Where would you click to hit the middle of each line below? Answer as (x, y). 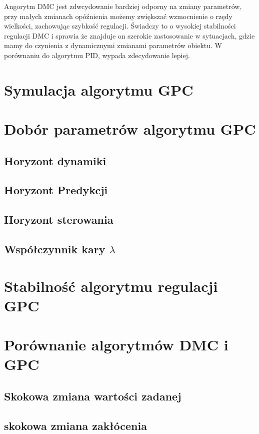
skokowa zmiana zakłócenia (75, 425)
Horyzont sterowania (59, 220)
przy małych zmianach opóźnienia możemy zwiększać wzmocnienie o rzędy (118, 16)
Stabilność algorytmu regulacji (111, 286)
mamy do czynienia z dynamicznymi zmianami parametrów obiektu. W (113, 45)
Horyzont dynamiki (55, 160)
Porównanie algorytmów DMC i (116, 345)
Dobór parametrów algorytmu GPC (130, 129)
